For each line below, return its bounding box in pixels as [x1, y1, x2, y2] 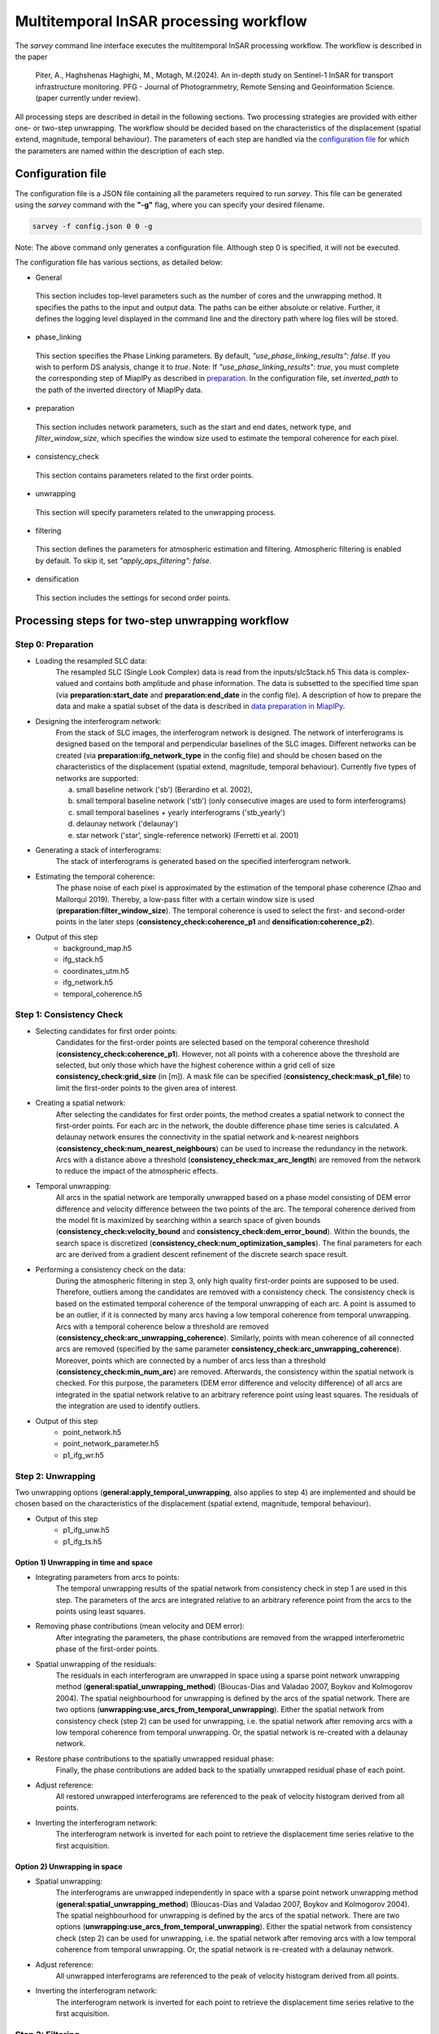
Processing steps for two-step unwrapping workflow [15, 614, 289, 628]
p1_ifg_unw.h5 [63, 1525, 110, 1535]
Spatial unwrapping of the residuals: [35, 1659, 157, 1669]
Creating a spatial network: [35, 1098, 126, 1108]
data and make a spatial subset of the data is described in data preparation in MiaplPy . [55, 701, 346, 711]
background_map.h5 [63, 944, 133, 954]
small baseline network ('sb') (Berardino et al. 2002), [76, 784, 253, 794]
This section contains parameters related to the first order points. [35, 470, 254, 480]
